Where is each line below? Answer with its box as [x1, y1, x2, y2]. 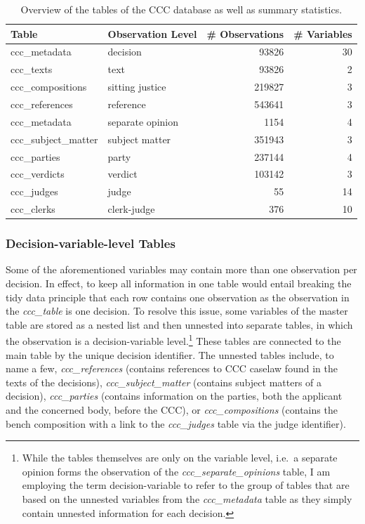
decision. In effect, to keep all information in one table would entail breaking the [6, 275, 352, 290]
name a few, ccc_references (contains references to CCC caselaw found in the [6, 361, 338, 376]
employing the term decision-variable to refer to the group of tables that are [22, 478, 350, 492]
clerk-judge [107, 202, 155, 216]
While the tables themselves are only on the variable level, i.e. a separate [22, 450, 338, 465]
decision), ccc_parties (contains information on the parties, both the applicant [6, 388, 343, 403]
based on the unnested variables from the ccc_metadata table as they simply [22, 491, 352, 506]
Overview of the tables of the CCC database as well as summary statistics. [20, 2, 343, 16]
